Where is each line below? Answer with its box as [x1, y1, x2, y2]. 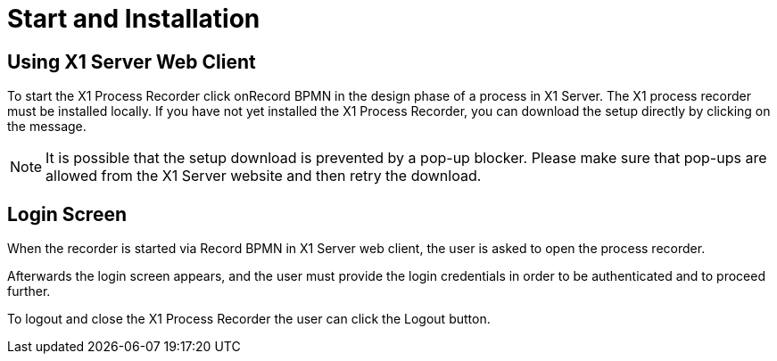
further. [7, 283, 51, 299]
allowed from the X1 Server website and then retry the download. [45, 167, 482, 185]
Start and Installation [7, 4, 260, 34]
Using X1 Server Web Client [7, 50, 256, 73]
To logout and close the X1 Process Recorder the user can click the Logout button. [7, 311, 491, 327]
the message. [7, 119, 87, 135]
